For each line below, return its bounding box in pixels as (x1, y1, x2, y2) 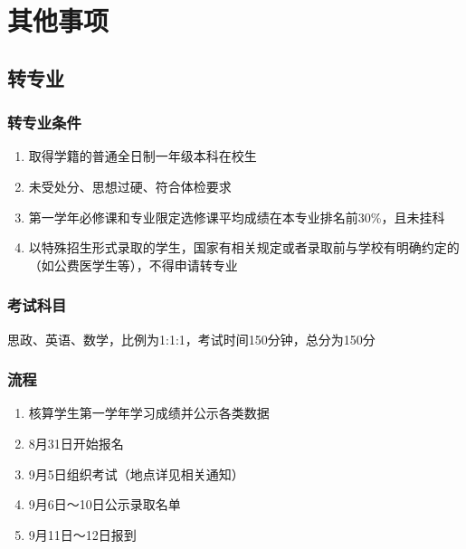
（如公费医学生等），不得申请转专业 (28, 255, 238, 274)
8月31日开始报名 (28, 433, 124, 452)
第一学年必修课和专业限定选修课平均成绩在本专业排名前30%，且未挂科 (28, 207, 445, 226)
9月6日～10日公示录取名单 (28, 495, 181, 514)
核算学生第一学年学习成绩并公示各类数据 (28, 403, 270, 422)
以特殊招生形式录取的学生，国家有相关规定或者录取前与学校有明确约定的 (28, 238, 460, 257)
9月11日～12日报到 (28, 525, 137, 544)
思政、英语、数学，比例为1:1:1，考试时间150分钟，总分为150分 (7, 329, 376, 348)
